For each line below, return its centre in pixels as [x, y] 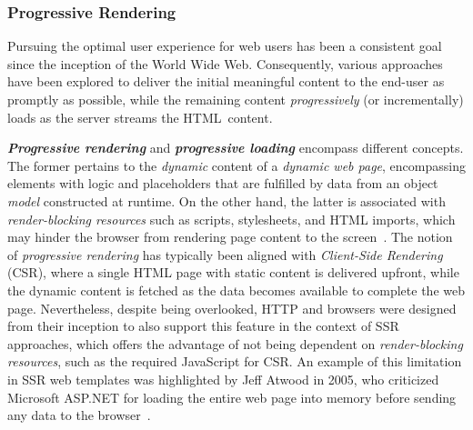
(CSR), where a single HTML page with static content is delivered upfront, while [233, 272]
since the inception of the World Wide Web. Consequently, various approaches [225, 63]
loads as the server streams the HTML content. [140, 117]
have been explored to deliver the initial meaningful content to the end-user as [226, 81]
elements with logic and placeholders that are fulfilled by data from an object [223, 183]
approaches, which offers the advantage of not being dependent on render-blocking [235, 343]
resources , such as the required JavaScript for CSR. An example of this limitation [235, 361]
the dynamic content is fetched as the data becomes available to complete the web [236, 290]
